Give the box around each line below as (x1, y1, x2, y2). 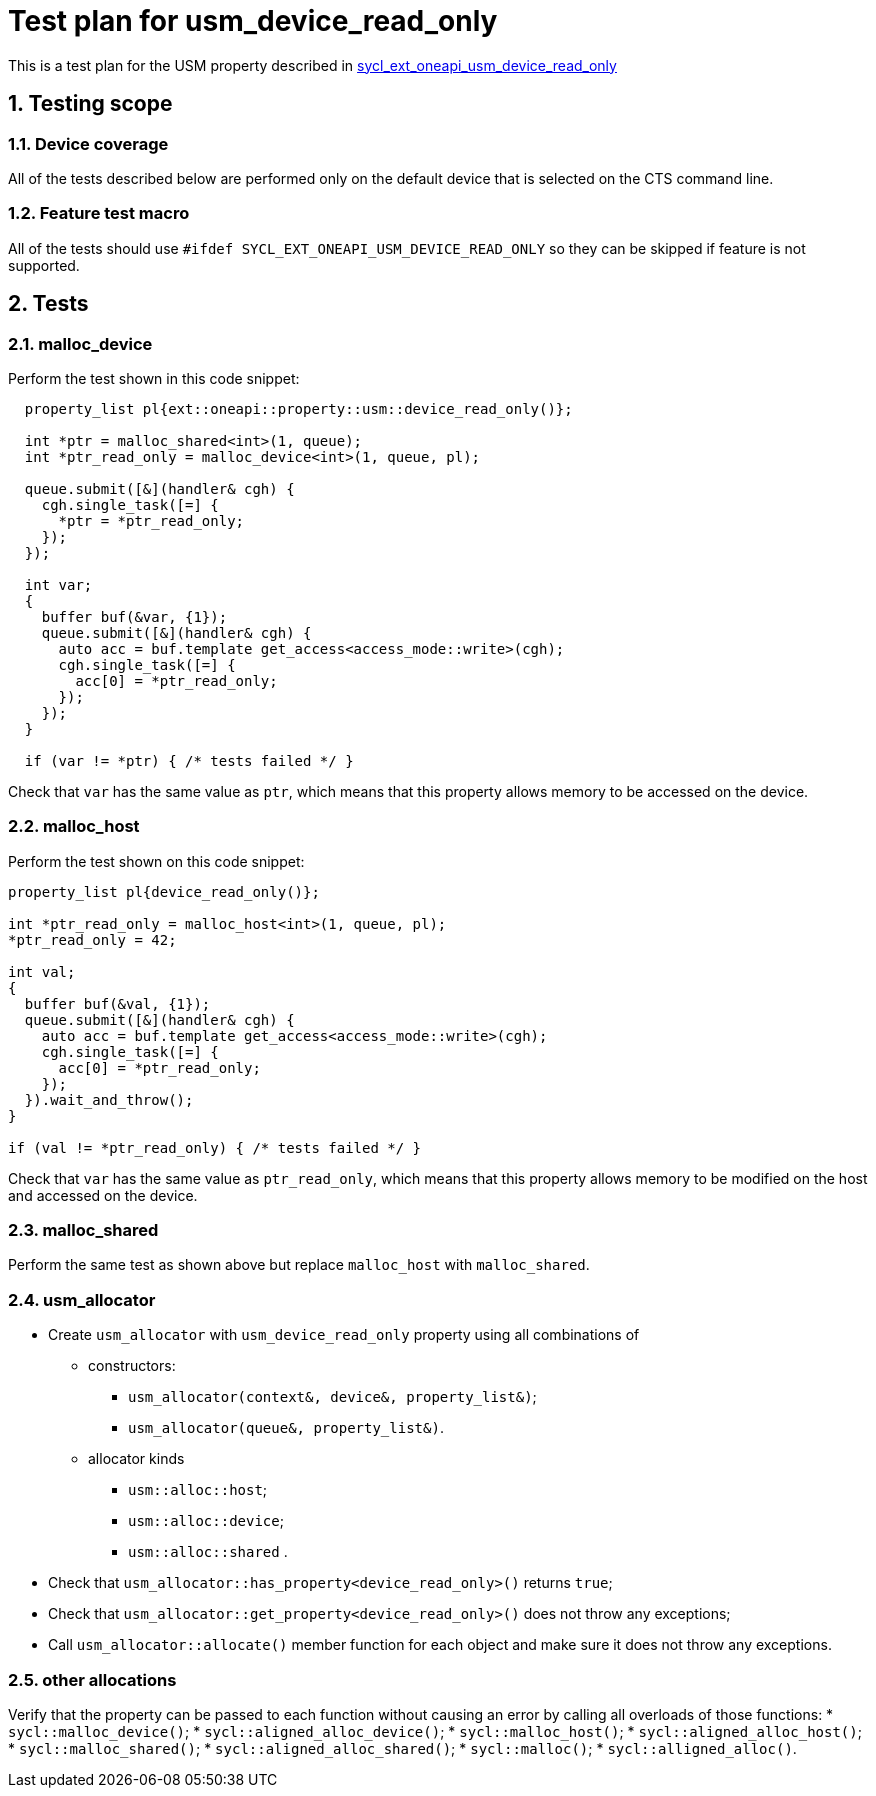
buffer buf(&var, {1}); (41, 608, 228, 625)
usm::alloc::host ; (128, 1481, 268, 1499)
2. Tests (8, 291, 89, 317)
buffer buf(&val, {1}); (24, 995, 211, 1012)
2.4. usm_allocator (8, 1289, 156, 1310)
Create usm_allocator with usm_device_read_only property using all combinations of (48, 1326, 640, 1344)
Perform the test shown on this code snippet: (8, 852, 305, 870)
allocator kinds (88, 1450, 185, 1468)
